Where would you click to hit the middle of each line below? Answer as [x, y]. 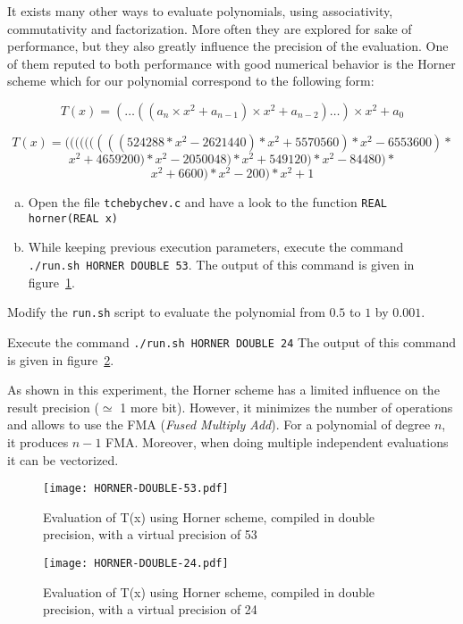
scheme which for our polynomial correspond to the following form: [191, 81]
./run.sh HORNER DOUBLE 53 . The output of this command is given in [221, 265]
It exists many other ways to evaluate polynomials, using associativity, [200, 11]
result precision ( [53, 407]
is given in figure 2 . [61, 359]
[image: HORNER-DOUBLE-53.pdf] [136, 489]
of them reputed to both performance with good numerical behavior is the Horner [231, 63]
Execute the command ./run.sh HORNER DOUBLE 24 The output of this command [232, 341]
